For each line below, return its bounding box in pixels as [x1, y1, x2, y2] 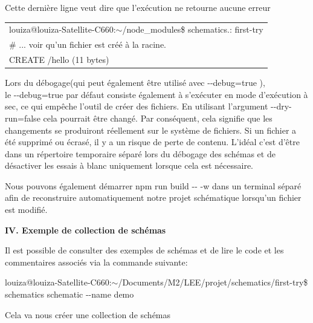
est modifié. [5, 203, 48, 216]
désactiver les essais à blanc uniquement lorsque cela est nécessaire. [5, 159, 253, 172]
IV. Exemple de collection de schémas [5, 223, 166, 236]
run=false [5, 111, 40, 124]
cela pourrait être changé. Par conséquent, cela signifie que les [43, 111, 273, 124]
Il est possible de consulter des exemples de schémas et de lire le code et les [5, 244, 284, 256]
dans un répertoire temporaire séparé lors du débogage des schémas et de [5, 147, 276, 160]
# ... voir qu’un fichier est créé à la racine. [9, 38, 166, 51]
